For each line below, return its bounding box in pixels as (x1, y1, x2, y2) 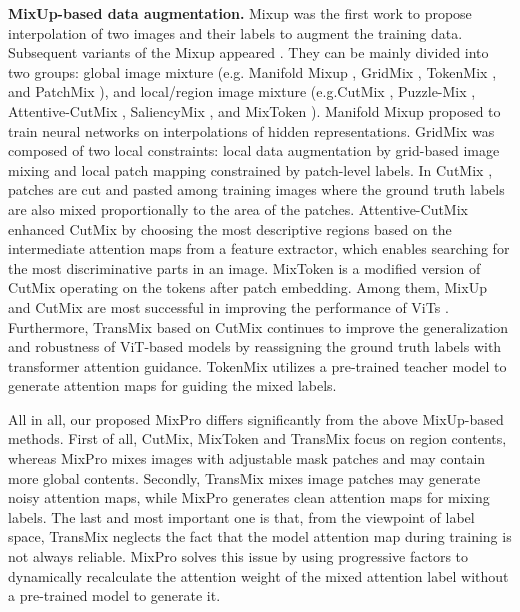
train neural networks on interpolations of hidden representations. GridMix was (8, 120, 495, 141)
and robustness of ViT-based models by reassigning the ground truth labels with (8, 336, 502, 357)
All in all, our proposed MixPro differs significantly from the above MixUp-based (8, 408, 504, 429)
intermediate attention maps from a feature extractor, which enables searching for (8, 238, 510, 259)
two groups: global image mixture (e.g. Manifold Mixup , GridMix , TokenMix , (8, 61, 497, 82)
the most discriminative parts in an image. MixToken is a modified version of (8, 257, 481, 278)
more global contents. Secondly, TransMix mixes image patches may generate (8, 467, 481, 488)
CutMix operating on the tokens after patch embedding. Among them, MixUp (8, 277, 487, 298)
